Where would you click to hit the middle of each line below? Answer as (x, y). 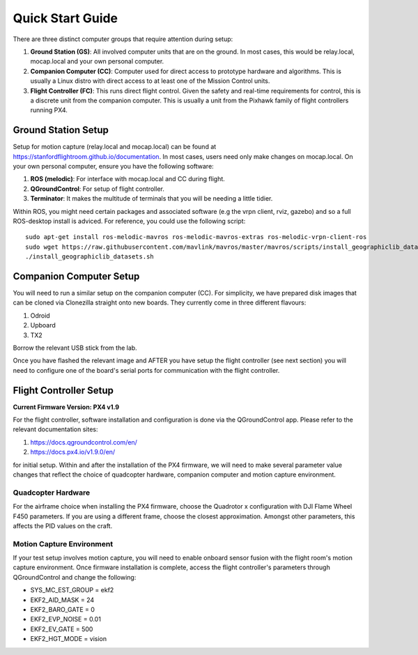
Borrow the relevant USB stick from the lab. (75, 348)
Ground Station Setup (61, 130)
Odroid (40, 315)
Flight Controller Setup (63, 390)
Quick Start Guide (65, 18)
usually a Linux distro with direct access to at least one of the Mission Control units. (150, 81)
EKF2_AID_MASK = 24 (62, 600)
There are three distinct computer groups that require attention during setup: (123, 39)
